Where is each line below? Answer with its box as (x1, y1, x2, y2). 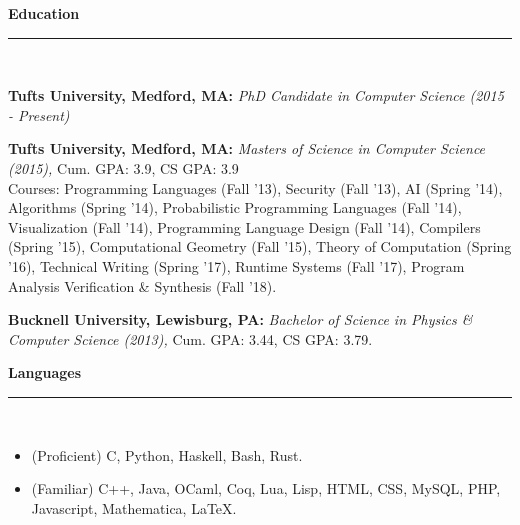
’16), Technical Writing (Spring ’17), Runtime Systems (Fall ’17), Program (8, 255, 465, 276)
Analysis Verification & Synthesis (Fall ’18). (8, 275, 277, 296)
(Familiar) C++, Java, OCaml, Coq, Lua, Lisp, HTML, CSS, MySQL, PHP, (31, 478, 501, 499)
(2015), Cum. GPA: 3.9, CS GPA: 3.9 (8, 157, 239, 178)
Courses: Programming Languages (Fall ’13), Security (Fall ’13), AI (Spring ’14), (8, 177, 503, 198)
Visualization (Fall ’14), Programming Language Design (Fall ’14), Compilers (8, 216, 481, 237)
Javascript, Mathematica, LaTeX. (31, 497, 237, 518)
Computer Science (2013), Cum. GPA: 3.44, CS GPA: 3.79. (8, 328, 373, 349)
